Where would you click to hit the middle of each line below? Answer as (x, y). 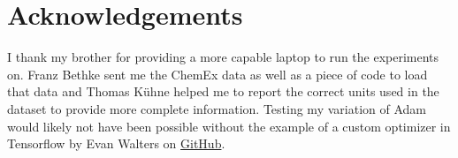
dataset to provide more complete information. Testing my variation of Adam (217, 108)
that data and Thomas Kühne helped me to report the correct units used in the (223, 91)
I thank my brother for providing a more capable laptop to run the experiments (223, 57)
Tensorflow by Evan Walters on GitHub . (116, 143)
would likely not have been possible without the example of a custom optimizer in (229, 126)
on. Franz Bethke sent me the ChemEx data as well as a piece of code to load (218, 74)
